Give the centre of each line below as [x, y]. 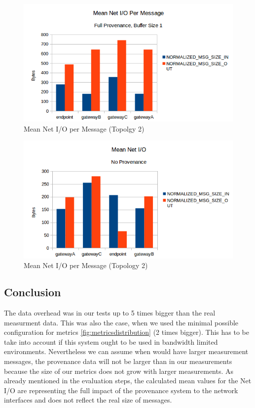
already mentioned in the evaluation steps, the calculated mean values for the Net [128, 381]
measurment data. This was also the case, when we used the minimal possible [121, 322]
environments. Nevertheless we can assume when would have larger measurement [126, 351]
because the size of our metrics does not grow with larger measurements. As [119, 371]
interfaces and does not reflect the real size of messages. [88, 400]
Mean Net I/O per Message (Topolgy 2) [84, 128]
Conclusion [33, 292]
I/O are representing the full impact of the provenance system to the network [121, 390]
